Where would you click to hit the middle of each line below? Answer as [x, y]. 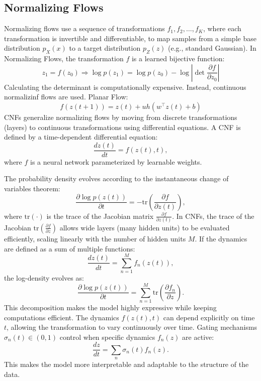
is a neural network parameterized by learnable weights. [116, 161]
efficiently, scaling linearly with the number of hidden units [95, 238]
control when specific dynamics [107, 337]
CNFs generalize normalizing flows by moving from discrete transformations [121, 117]
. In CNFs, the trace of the [213, 216]
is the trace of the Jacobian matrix [100, 216]
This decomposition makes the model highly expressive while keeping [110, 307]
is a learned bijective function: [178, 58]
